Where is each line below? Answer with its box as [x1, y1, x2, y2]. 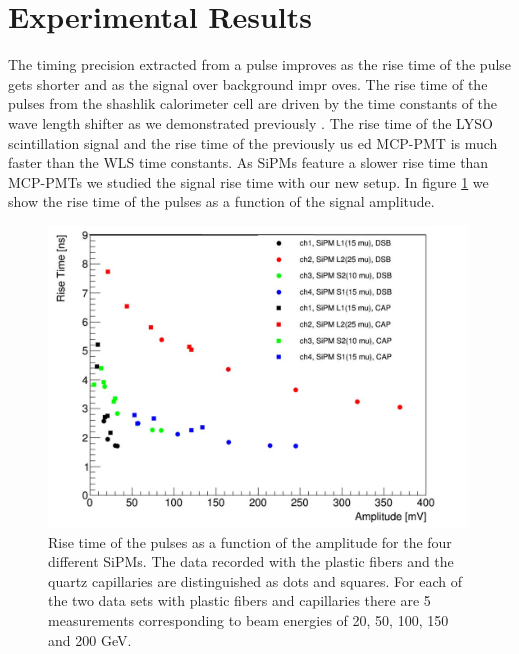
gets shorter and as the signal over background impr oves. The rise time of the [8, 73, 488, 94]
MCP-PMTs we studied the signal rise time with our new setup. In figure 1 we [8, 171, 489, 192]
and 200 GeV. [48, 629, 132, 650]
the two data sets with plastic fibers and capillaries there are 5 [48, 590, 431, 611]
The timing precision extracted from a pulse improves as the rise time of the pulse [8, 54, 512, 75]
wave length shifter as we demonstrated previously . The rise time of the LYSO [8, 112, 493, 133]
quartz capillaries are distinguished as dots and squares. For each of [48, 570, 462, 591]
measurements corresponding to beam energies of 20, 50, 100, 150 [48, 609, 449, 630]
